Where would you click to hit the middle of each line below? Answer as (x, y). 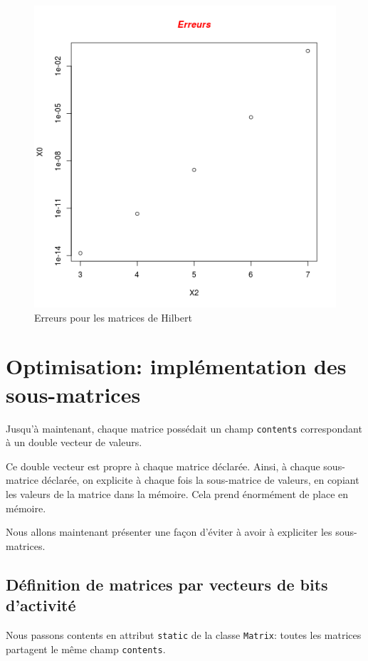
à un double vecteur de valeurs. (74, 442)
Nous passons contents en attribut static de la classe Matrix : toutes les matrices (184, 634)
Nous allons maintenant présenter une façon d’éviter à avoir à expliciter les (169, 532)
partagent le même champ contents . (86, 649)
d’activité (41, 605)
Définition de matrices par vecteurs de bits (167, 584)
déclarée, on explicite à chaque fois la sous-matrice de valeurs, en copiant (200, 480)
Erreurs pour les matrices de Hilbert (113, 317)
